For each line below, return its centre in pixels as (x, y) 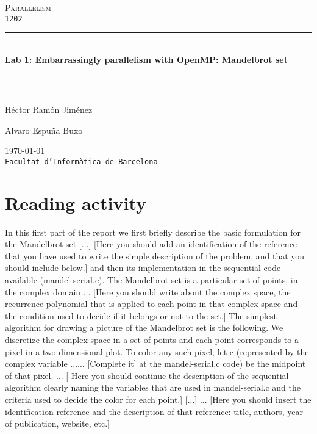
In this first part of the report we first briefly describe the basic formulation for (153, 232)
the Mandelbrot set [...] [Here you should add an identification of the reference (151, 244)
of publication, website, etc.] (57, 423)
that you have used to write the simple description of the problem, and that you (155, 255)
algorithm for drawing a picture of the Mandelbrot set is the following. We (144, 327)
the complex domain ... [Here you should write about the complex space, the (148, 291)
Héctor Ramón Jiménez (49, 110)
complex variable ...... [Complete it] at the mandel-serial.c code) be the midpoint (155, 363)
